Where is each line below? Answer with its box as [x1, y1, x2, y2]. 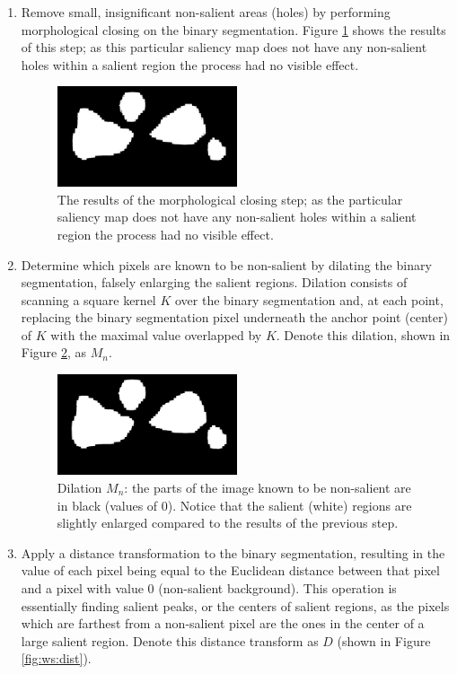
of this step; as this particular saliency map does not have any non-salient [21, 38, 427, 57]
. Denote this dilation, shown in [276, 325, 451, 344]
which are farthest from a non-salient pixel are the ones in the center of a [21, 614, 425, 633]
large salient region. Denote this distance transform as [21, 631, 319, 650]
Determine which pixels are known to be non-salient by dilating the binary [21, 255, 432, 274]
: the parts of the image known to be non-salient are [124, 478, 411, 497]
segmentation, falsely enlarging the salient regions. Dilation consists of [21, 273, 408, 292]
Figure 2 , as [21, 343, 87, 362]
